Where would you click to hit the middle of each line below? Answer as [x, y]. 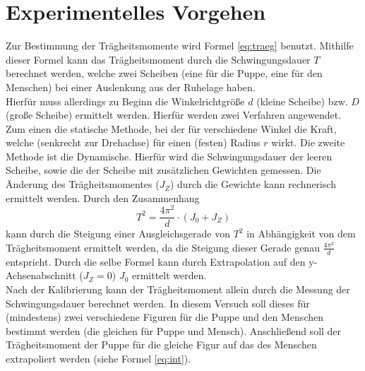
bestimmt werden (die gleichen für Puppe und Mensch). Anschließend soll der [174, 330]
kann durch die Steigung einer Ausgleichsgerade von [118, 234]
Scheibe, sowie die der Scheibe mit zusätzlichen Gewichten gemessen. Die [163, 170]
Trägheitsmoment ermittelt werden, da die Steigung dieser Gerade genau [163, 247]
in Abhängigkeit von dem [301, 234]
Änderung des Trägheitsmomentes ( [83, 184]
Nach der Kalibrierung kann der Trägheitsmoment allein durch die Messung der [178, 289]
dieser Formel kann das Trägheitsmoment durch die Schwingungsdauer [158, 59]
